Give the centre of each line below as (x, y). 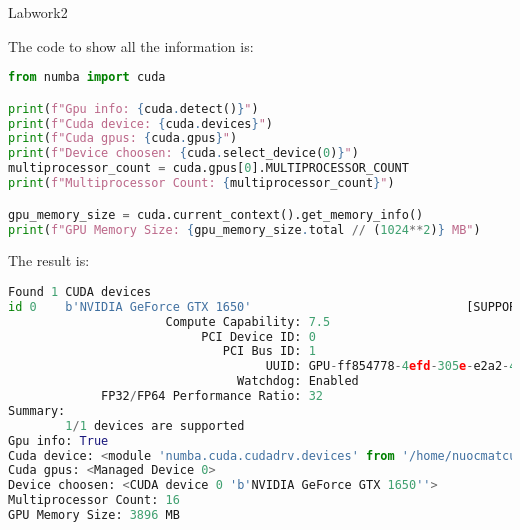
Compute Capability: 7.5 (248, 321)
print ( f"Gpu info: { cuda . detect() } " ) (133, 108)
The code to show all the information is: (131, 45)
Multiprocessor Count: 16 (94, 500)
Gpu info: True (58, 440)
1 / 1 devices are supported (155, 425)
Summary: (37, 410)
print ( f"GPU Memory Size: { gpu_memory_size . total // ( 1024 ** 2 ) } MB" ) (244, 229)
